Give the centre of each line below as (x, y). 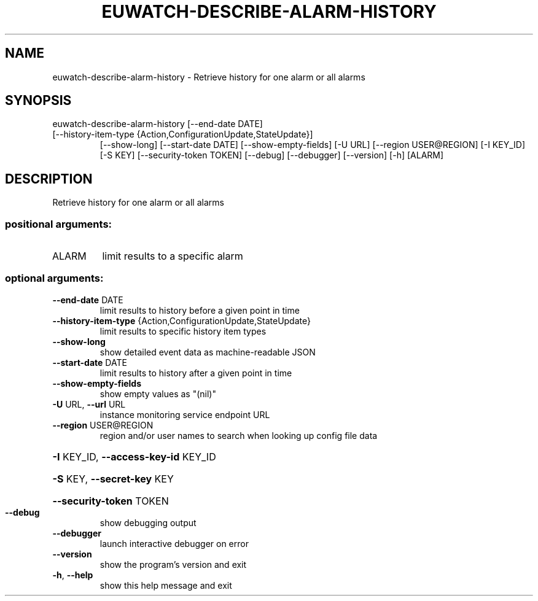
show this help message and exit (166, 585)
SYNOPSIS (38, 101)
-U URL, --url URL (89, 404)
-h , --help (73, 575)
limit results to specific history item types (183, 331)
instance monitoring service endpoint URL (185, 414)
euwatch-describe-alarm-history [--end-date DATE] (158, 124)
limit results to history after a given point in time (196, 373)
